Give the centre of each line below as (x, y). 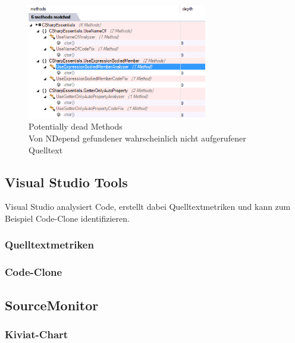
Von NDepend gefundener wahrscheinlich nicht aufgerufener (137, 138)
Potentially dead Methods (76, 126)
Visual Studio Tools (66, 182)
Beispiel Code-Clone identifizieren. (67, 218)
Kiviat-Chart (37, 334)
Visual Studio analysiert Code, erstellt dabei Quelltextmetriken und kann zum (148, 207)
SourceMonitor (52, 305)
